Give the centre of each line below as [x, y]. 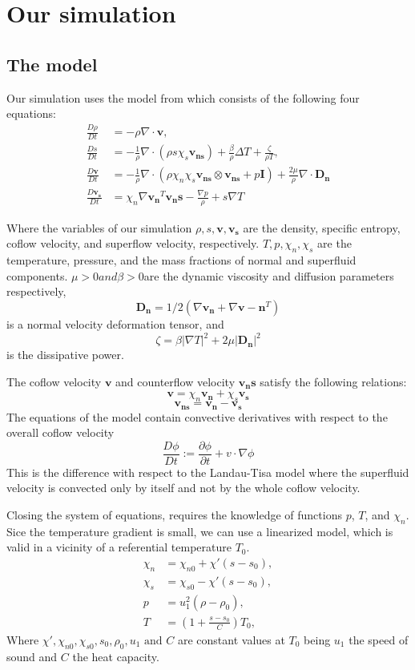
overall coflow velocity [60, 432]
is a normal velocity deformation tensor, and [115, 324]
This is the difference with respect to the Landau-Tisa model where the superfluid [208, 472]
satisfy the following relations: [333, 381]
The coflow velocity [54, 381]
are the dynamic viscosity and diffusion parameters [269, 275]
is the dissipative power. [65, 355]
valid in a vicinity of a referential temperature [119, 547]
